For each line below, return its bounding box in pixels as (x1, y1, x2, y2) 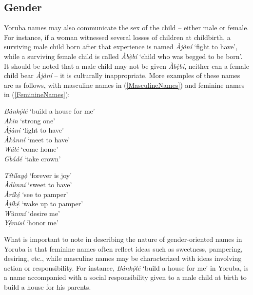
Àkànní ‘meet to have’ (4, 134, 70, 144)
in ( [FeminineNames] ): (4, 89, 70, 99)
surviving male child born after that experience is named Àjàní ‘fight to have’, (4, 41, 238, 52)
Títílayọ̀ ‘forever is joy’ (4, 170, 72, 180)
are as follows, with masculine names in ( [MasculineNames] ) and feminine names (4, 79, 245, 90)
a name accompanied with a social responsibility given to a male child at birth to (4, 272, 247, 282)
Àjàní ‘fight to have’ (4, 125, 64, 135)
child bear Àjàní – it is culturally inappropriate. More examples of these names (4, 70, 240, 80)
